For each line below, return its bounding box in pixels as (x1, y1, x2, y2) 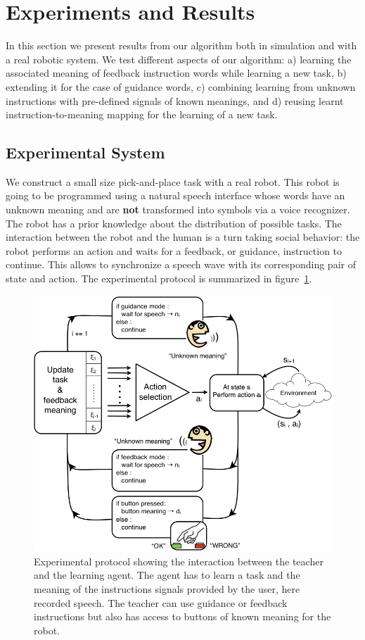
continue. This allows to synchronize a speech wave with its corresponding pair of (6, 257, 356, 272)
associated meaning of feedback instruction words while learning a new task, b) (6, 65, 347, 80)
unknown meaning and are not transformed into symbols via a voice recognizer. (6, 202, 350, 217)
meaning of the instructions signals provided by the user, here (34, 581, 300, 596)
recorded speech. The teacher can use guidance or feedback (34, 595, 288, 610)
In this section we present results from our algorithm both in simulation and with (6, 38, 357, 53)
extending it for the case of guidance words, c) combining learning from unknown (6, 79, 356, 94)
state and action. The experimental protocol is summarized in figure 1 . (6, 271, 312, 286)
